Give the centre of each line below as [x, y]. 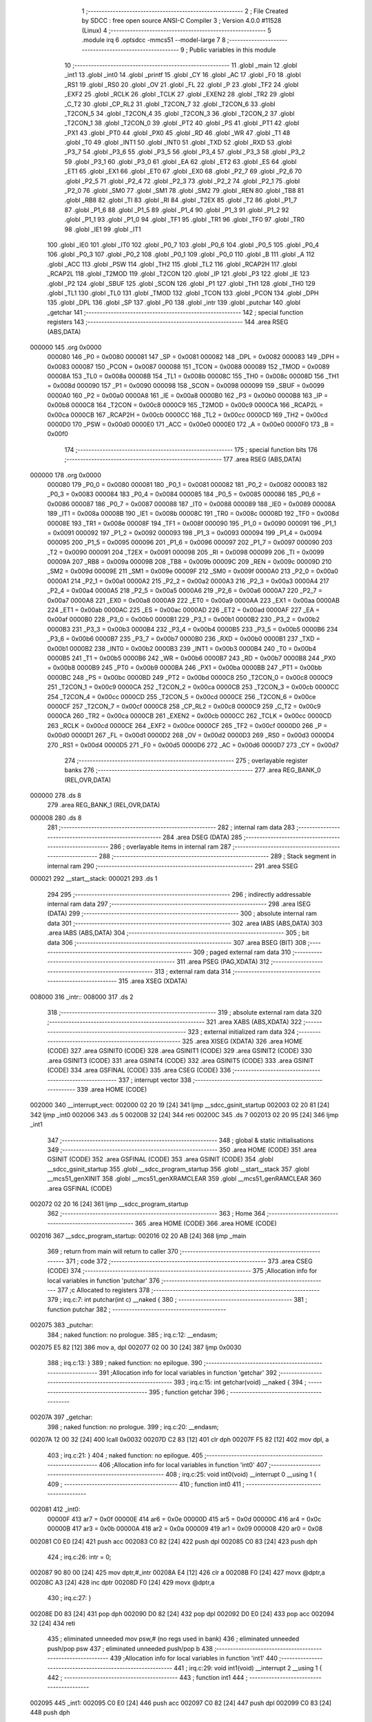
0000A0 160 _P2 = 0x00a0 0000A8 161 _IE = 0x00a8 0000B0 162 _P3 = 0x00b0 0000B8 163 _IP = [188, 395]
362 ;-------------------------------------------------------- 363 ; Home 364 [156, 1214]
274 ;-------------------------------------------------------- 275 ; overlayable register [186, 760]
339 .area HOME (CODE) [112, 1090]
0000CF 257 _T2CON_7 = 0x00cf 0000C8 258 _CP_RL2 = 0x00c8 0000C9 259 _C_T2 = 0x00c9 [184, 706]
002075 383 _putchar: [62, 1325]
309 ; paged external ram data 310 [242, 952]
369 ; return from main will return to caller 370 [113, 1252]
